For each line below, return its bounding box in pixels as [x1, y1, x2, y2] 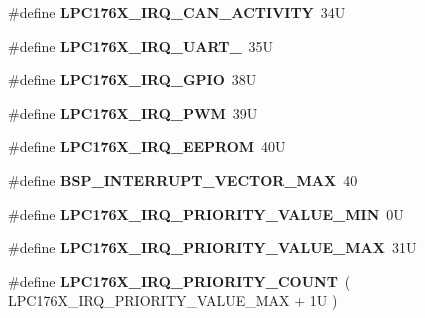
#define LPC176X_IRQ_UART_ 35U [8, 35, 274, 56]
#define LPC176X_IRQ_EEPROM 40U [8, 136, 286, 157]
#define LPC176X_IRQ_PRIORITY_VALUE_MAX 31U [8, 237, 417, 258]
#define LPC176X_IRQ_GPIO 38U [8, 69, 257, 90]
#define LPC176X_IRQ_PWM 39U [8, 102, 258, 123]
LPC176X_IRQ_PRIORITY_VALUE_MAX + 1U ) [8, 290, 338, 311]
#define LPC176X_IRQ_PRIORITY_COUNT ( [8, 270, 351, 291]
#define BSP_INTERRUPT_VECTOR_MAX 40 [8, 169, 358, 190]
